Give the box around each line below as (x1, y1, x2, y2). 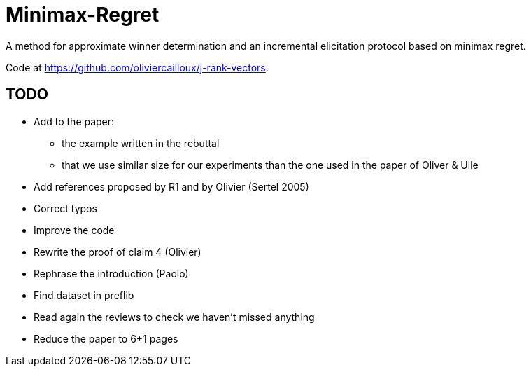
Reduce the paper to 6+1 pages (34, 332, 178, 345)
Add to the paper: (34, 115, 115, 128)
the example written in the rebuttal (62, 137, 220, 149)
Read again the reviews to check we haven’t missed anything (34, 310, 315, 323)
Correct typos (34, 202, 97, 214)
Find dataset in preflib (34, 289, 134, 301)
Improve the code (34, 223, 115, 236)
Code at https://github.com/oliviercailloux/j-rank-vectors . (6, 61, 269, 74)
